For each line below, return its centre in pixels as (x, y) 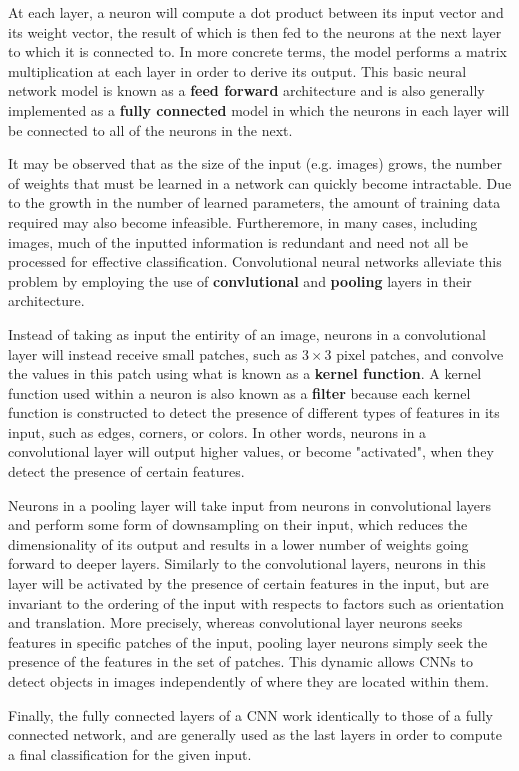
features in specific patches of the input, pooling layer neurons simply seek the (248, 641)
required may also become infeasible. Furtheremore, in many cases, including (243, 221)
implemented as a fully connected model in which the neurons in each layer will (259, 109)
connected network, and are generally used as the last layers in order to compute (255, 734)
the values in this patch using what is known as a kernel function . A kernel (245, 373)
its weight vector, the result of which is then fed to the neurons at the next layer (255, 31)
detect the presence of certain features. (126, 471)
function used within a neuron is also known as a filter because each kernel (239, 392)
